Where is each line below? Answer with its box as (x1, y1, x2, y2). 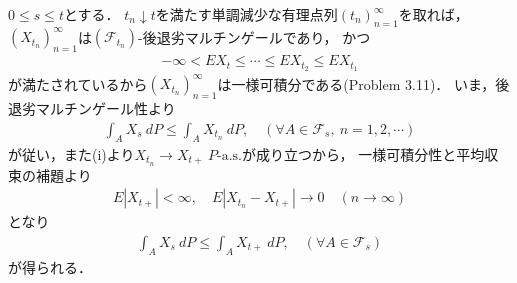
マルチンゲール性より (35, 98, 176, 119)
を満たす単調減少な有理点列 (155, 4, 338, 24)
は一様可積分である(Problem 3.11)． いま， (217, 73, 496, 94)
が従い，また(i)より (8, 143, 135, 164)
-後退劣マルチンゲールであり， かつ (138, 26, 371, 47)
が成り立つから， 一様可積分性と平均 (241, 143, 485, 164)
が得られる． (8, 256, 92, 277)
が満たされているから (8, 73, 148, 94)
